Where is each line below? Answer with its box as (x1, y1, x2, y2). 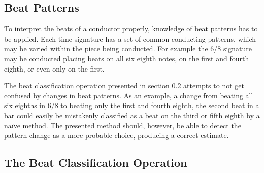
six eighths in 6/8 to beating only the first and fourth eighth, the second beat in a (4, 100, 259, 111)
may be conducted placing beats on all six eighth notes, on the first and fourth (4, 53, 249, 63)
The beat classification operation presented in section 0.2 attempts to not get (4, 80, 244, 91)
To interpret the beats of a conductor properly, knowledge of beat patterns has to (4, 23, 258, 34)
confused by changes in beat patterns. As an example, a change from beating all (4, 90, 253, 100)
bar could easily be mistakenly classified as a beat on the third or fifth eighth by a (4, 110, 260, 120)
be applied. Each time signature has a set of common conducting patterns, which (4, 33, 256, 44)
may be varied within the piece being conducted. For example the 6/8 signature (4, 43, 252, 54)
